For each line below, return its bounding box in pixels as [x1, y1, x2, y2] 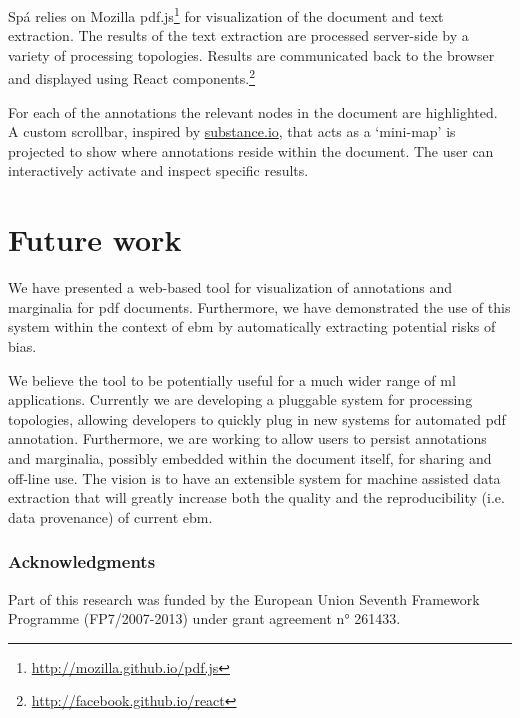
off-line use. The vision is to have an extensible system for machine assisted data [8, 467, 501, 488]
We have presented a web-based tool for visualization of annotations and [8, 277, 453, 298]
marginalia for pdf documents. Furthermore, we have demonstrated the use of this [8, 296, 511, 317]
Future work [8, 219, 182, 260]
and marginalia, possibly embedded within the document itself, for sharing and [8, 447, 492, 468]
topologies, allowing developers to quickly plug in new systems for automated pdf [8, 408, 506, 429]
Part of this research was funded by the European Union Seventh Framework [8, 588, 480, 609]
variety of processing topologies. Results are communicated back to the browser [8, 44, 495, 65]
